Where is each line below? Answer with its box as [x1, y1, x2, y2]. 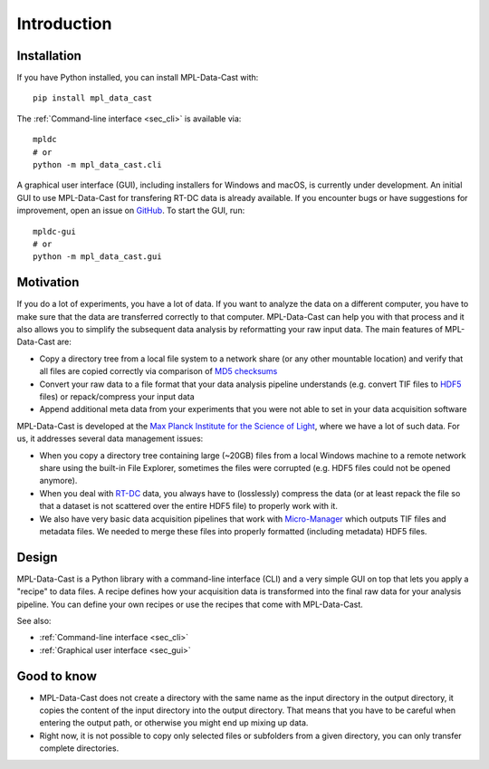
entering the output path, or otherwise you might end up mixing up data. [39, 717, 309, 728]
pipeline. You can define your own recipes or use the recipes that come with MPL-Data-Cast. [16, 599, 364, 610]
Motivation [16, 274, 80, 290]
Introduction [16, 14, 112, 34]
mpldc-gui [33, 226, 76, 236]
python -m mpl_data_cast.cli [33, 159, 162, 170]
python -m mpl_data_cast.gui [33, 252, 162, 262]
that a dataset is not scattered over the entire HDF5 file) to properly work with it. [39, 501, 339, 512]
